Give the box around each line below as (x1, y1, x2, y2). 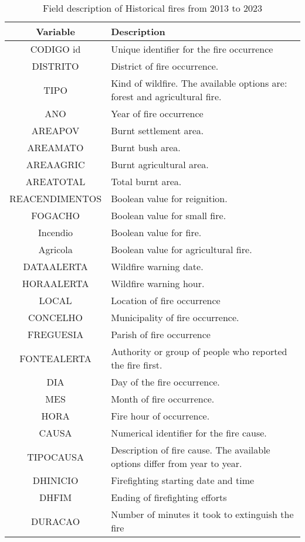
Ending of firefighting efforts (111, 490, 227, 504)
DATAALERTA (23, 260, 88, 273)
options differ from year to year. (111, 456, 242, 470)
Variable (36, 25, 75, 38)
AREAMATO (27, 141, 84, 154)
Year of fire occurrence (111, 107, 204, 120)
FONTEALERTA (19, 351, 91, 365)
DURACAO (31, 514, 80, 528)
